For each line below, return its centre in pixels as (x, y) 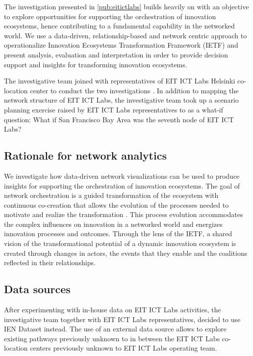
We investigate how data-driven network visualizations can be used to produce (122, 176)
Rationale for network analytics (85, 155)
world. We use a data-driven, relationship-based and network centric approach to (126, 35)
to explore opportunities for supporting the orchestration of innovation (110, 16)
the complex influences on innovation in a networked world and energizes (113, 224)
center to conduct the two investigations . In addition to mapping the (134, 90)
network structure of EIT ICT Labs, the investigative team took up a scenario (121, 100)
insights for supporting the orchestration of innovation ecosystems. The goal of (122, 185)
